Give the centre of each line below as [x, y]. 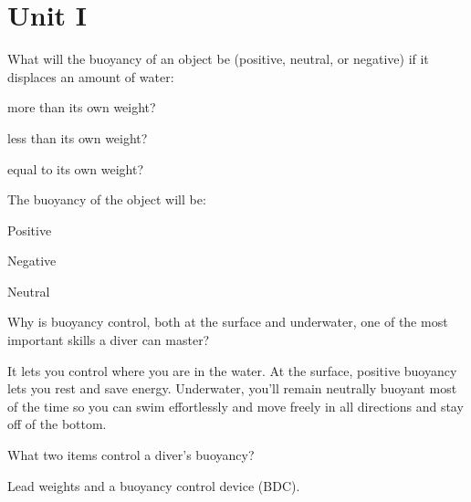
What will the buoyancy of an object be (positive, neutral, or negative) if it [218, 59]
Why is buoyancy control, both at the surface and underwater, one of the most [228, 322]
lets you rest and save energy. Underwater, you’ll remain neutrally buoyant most [232, 388]
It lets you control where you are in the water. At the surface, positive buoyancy [232, 370]
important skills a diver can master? [109, 340]
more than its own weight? [82, 107]
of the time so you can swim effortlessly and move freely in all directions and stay [235, 406]
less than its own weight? [78, 137]
